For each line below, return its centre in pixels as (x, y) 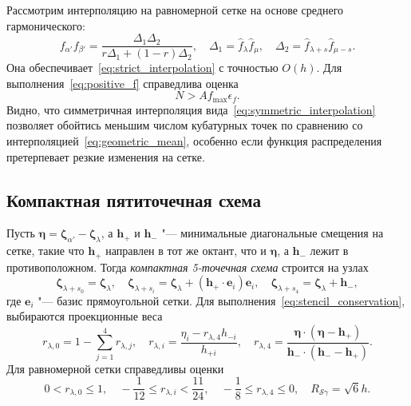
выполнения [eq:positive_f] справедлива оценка (123, 83)
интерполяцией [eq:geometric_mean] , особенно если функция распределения (194, 141)
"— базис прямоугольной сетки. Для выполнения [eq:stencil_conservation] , (221, 300)
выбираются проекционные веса (85, 316)
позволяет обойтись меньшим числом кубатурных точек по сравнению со (185, 125)
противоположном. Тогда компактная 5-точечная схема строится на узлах (188, 267)
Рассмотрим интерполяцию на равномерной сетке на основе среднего (175, 10)
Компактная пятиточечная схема (134, 199)
